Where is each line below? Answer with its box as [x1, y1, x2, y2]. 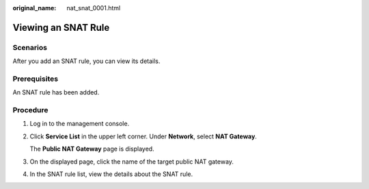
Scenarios [12, 42, 48, 52]
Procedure [12, 105, 49, 115]
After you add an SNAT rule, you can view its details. [12, 57, 161, 65]
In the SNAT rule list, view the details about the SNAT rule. [29, 170, 193, 178]
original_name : [12, 4, 57, 12]
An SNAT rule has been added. [12, 88, 100, 97]
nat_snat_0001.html [66, 4, 121, 12]
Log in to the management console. [29, 120, 130, 128]
